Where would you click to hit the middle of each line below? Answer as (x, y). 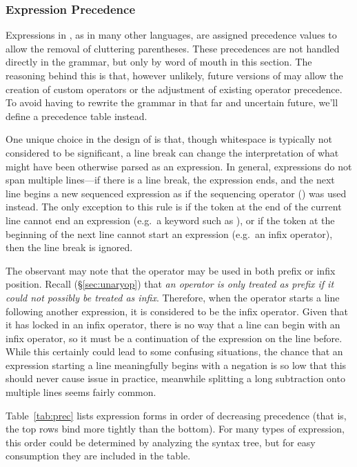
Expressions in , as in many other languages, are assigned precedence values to (171, 35)
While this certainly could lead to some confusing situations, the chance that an (174, 351)
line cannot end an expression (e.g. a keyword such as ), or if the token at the (170, 220)
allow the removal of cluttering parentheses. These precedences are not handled (173, 48)
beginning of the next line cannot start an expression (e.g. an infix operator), (169, 233)
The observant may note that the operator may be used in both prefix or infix (171, 270)
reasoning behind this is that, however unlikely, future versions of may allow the (174, 75)
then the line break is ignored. (69, 247)
